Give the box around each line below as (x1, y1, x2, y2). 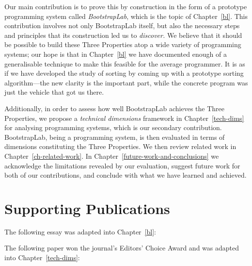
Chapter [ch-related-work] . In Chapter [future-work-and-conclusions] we (4, 150, 219, 161)
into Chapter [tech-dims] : (4, 252, 80, 262)
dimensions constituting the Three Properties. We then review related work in (4, 141, 236, 151)
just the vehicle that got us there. (4, 87, 104, 97)
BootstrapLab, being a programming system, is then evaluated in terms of (4, 132, 225, 142)
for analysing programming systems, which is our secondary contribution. (4, 122, 222, 133)
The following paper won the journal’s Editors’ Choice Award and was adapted (4, 243, 239, 253)
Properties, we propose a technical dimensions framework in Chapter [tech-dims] (4, 113, 244, 123)
